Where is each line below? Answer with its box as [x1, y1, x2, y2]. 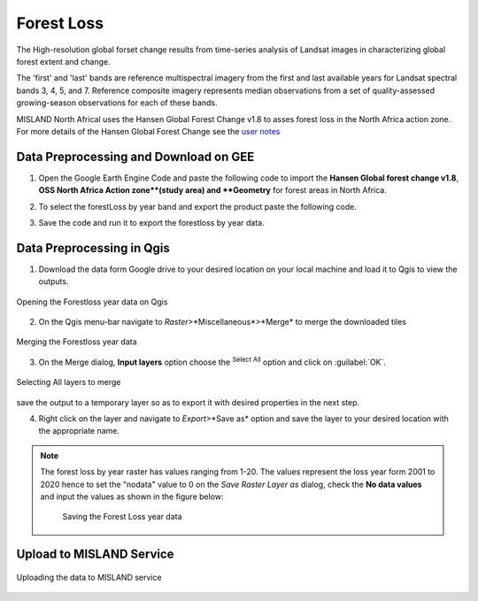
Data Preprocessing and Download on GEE [16, 149, 255, 164]
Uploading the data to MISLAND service [16, 572, 163, 582]
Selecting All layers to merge [16, 377, 121, 388]
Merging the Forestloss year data [16, 336, 137, 347]
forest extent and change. [16, 56, 111, 66]
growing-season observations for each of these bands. [16, 97, 218, 108]
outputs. [38, 276, 69, 287]
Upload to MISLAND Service [16, 547, 174, 562]
